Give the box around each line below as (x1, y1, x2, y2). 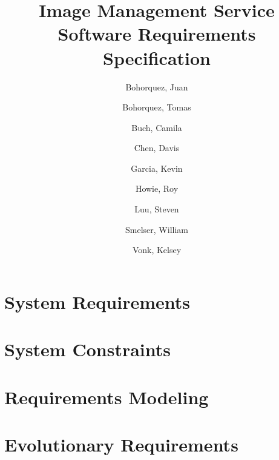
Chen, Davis (134, 141, 180, 154)
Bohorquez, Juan (125, 80, 188, 93)
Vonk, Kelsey (132, 243, 182, 256)
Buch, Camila (131, 121, 182, 134)
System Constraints (4, 337, 171, 362)
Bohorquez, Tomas (122, 101, 191, 113)
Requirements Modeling (4, 384, 209, 409)
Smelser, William (125, 223, 188, 235)
